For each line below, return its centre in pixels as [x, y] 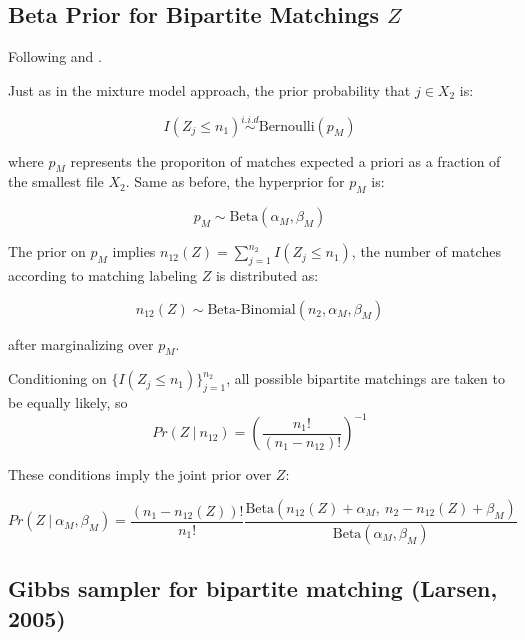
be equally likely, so [68, 402]
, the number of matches [426, 251]
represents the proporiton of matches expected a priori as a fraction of [285, 160]
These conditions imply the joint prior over [140, 474]
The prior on [47, 251]
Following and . [55, 56]
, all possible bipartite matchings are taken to [365, 378]
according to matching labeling [103, 275]
